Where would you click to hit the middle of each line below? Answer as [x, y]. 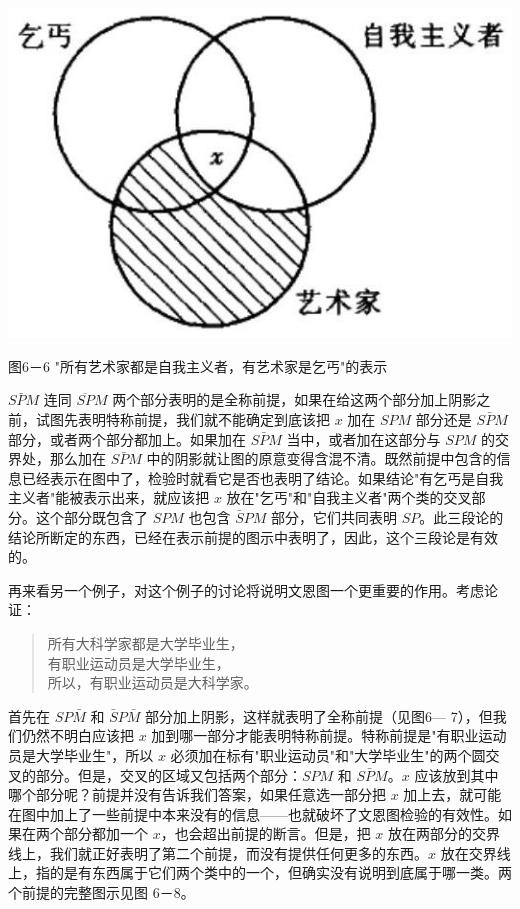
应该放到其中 [456, 774]
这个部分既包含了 [91, 516]
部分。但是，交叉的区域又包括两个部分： [168, 774]
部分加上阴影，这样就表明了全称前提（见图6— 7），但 [319, 715]
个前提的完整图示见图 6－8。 [101, 892]
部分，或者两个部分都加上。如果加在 [127, 438]
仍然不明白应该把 [77, 735]
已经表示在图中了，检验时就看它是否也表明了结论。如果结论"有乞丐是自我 [262, 477]
